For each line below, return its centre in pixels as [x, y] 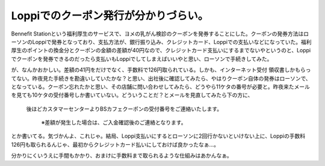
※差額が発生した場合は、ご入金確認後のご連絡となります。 [114, 123]
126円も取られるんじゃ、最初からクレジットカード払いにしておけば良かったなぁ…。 [115, 144]
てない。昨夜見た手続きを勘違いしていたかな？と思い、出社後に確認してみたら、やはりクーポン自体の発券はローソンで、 [161, 78]
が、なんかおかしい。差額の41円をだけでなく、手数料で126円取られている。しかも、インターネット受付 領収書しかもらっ [161, 70]
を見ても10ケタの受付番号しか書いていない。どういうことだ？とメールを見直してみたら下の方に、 [132, 95]
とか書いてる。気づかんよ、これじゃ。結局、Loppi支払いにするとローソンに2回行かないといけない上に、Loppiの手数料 [158, 136]
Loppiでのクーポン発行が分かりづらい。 [110, 16]
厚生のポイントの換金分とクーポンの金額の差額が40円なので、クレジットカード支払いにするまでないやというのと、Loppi [161, 51]
